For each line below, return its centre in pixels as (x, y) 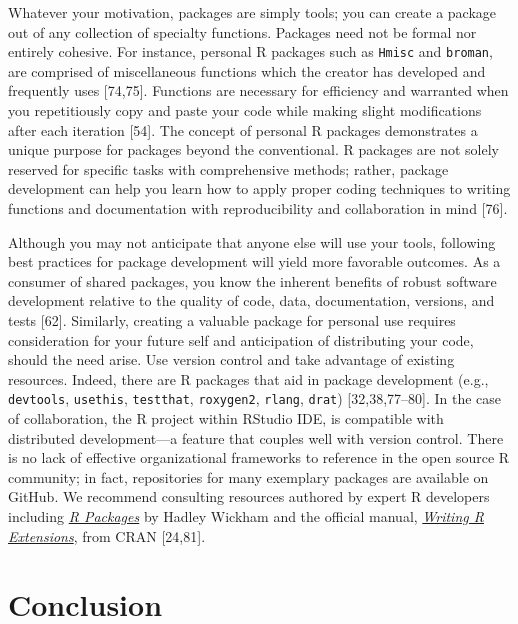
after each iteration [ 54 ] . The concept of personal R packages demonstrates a (243, 129)
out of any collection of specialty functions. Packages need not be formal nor (242, 31)
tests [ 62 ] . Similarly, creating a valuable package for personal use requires (232, 319)
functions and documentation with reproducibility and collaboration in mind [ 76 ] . (258, 208)
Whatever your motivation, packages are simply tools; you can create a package (252, 12)
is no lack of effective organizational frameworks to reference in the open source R (259, 457)
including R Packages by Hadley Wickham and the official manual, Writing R (246, 515)
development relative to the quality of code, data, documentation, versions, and (251, 300)
